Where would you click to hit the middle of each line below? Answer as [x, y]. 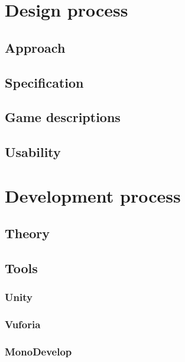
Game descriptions [63, 117]
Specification [44, 82]
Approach [35, 47]
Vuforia [23, 324]
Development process [93, 195]
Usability [33, 152]
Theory [27, 233]
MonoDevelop [38, 352]
